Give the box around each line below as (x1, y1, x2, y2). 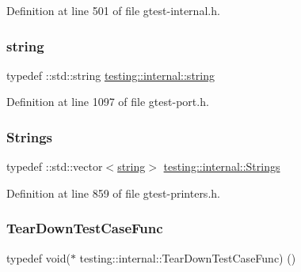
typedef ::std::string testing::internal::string (6, 66, 215, 83)
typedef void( (6, 249, 70, 266)
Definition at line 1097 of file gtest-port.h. (6, 93, 209, 110)
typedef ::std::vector (6, 158, 103, 175)
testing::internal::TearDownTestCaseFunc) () (79, 249, 296, 266)
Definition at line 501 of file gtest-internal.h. (6, 2, 220, 18)
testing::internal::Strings (163, 158, 280, 175)
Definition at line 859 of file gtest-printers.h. (6, 184, 220, 201)
